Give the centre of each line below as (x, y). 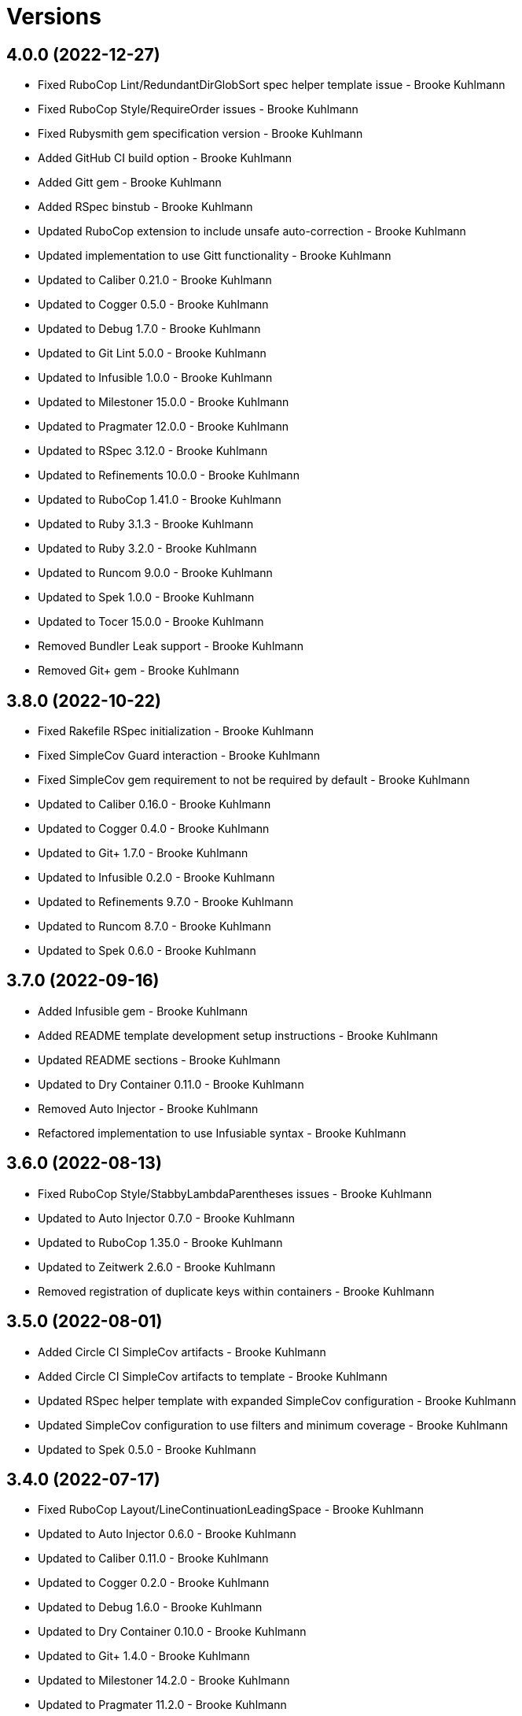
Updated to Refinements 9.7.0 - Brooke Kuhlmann (165, 902)
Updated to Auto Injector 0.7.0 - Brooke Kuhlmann (166, 1218)
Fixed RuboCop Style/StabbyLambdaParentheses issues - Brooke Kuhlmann (235, 1193)
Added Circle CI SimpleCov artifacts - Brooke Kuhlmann (182, 1352)
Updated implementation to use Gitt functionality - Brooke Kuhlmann (215, 256)
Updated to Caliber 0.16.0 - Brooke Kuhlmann (154, 804)
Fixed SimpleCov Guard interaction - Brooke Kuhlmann (179, 756)
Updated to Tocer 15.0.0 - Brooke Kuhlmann (151, 622)
